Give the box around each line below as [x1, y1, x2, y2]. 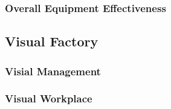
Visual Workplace [5, 91, 92, 106]
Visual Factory [5, 32, 98, 51]
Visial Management [5, 63, 101, 78]
